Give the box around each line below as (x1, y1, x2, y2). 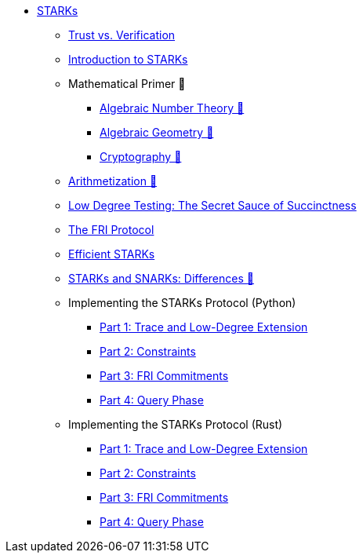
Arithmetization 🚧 (68, 174, 158, 188)
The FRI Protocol (68, 223, 154, 236)
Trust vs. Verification (68, 28, 176, 42)
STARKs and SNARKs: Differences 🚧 (68, 272, 254, 285)
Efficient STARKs (68, 247, 155, 261)
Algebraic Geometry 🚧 (100, 126, 214, 139)
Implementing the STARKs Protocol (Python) (68, 296, 296, 309)
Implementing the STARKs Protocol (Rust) (68, 418, 283, 431)
